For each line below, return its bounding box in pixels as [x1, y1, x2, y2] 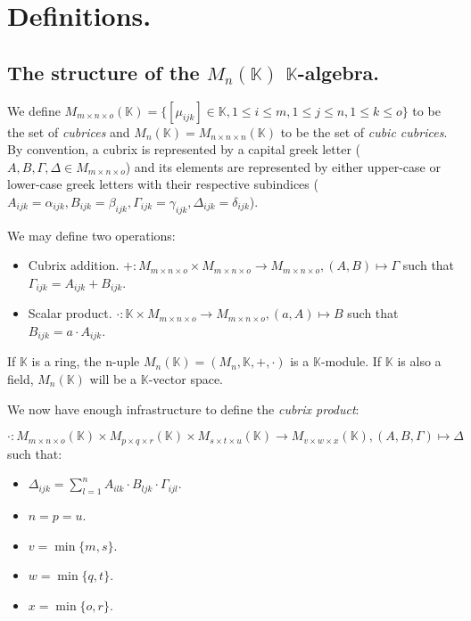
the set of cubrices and [7, 122, 130, 141]
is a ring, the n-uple [31, 352, 140, 371]
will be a [89, 370, 137, 388]
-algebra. [297, 58, 380, 86]
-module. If [320, 352, 382, 371]
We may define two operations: [7, 225, 176, 244]
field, [7, 370, 34, 388]
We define [7, 101, 61, 119]
